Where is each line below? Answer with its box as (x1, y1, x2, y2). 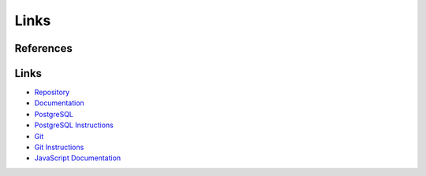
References (14, 42, 73, 55)
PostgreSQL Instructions (34, 120, 114, 130)
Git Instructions (34, 142, 84, 152)
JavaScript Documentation (34, 153, 121, 163)
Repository (34, 87, 70, 97)
